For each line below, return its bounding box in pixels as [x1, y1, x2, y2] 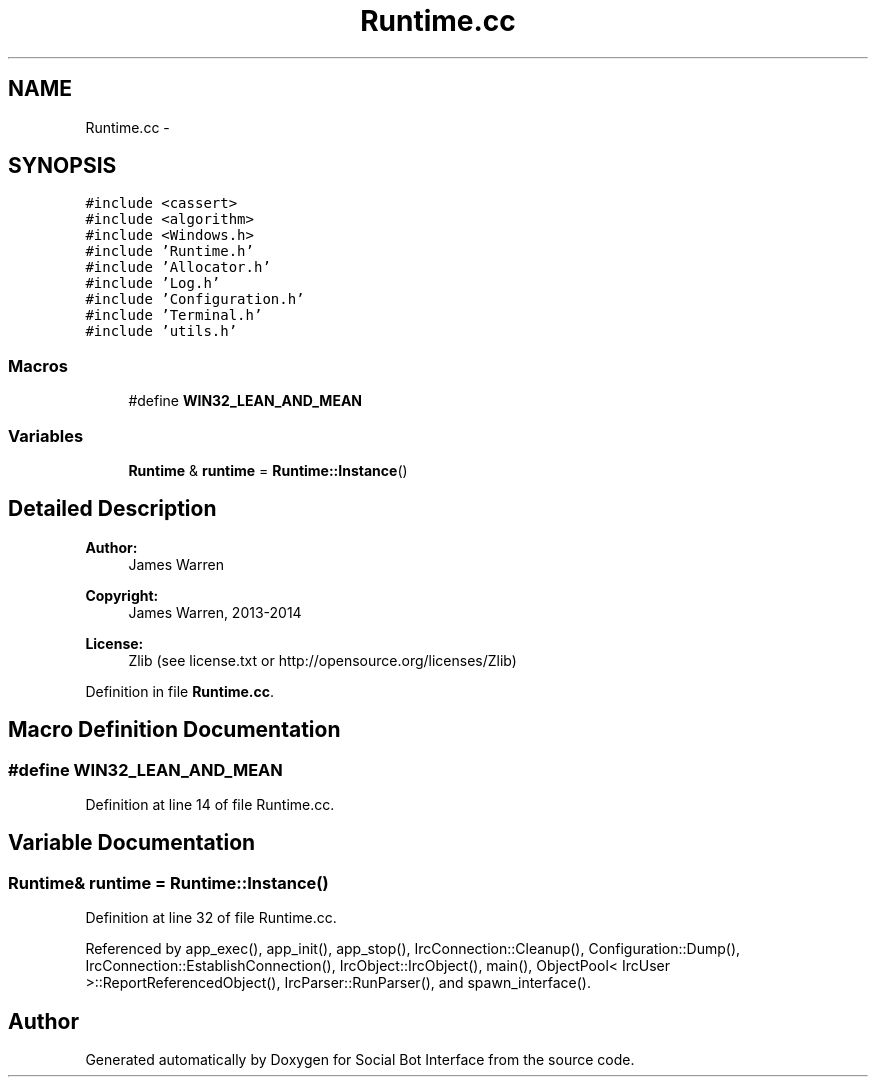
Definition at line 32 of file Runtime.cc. [85, 909, 337, 927]
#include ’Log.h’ [85, 275, 221, 292]
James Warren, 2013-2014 [128, 603, 302, 621]
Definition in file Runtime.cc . [85, 682, 275, 700]
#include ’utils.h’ [85, 323, 238, 340]
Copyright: [85, 586, 159, 604]
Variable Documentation [8, 830, 256, 856]
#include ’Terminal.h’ [85, 307, 263, 324]
